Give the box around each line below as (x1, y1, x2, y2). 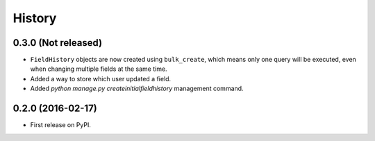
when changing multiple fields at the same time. (30, 65, 167, 73)
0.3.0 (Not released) (12, 37, 103, 49)
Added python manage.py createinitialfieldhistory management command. (30, 84, 244, 93)
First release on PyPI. (30, 121, 92, 129)
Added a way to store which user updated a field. (30, 74, 172, 83)
